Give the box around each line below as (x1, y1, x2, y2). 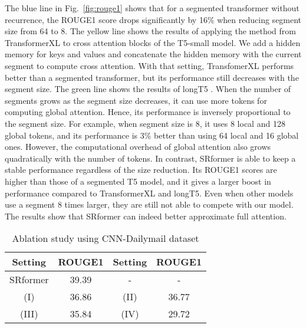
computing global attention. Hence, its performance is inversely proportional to (5, 106, 291, 118)
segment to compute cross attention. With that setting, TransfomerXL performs (5, 59, 294, 71)
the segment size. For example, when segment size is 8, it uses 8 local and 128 (5, 117, 285, 129)
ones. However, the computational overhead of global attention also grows (5, 140, 271, 153)
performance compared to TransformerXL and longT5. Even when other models (5, 186, 294, 199)
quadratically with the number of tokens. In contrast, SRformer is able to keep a (5, 152, 296, 164)
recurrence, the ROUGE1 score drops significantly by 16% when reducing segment (5, 13, 302, 25)
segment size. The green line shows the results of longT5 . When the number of (5, 83, 291, 95)
